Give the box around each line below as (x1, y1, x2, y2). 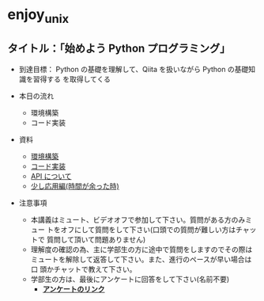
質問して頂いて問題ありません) (46, 234, 146, 244)
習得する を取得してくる (32, 74, 111, 84)
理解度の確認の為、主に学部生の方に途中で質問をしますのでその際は (30, 244, 253, 254)
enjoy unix (7, 6, 70, 26)
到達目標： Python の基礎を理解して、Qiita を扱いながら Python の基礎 (18, 64, 249, 74)
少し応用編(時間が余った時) (30, 181, 119, 191)
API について (30, 171, 72, 181)
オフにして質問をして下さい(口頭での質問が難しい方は (60, 224, 236, 234)
